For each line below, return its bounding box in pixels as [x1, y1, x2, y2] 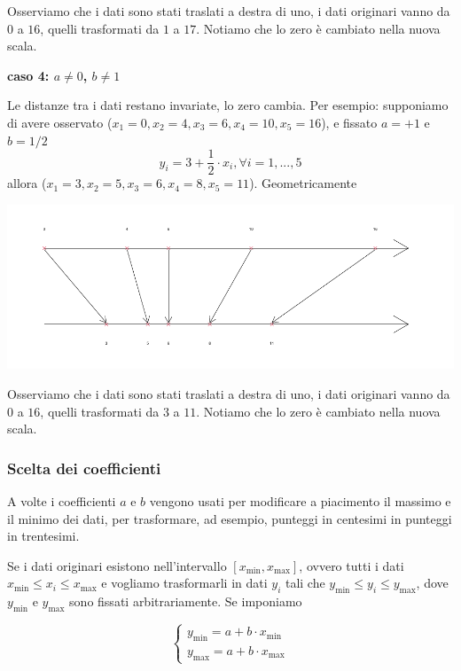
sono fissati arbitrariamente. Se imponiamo [69, 592, 302, 611]
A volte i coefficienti [7, 491, 116, 510]
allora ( [7, 174, 47, 192]
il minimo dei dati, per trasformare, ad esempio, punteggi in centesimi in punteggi [7, 509, 452, 527]
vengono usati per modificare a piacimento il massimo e [149, 491, 451, 510]
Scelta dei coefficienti [7, 456, 161, 479]
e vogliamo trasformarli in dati [101, 573, 268, 592]
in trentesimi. [7, 527, 80, 545]
